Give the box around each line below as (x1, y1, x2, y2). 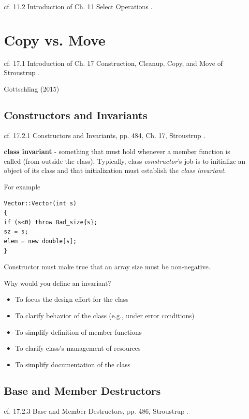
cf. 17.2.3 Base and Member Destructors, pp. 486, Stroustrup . (4, 405, 189, 416)
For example (4, 182, 41, 192)
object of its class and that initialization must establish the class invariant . (4, 165, 226, 175)
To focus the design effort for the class (15, 294, 129, 304)
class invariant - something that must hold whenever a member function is (4, 146, 230, 156)
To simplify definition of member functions (15, 326, 142, 337)
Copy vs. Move (4, 30, 106, 49)
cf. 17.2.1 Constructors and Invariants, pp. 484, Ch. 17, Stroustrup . (4, 130, 205, 140)
